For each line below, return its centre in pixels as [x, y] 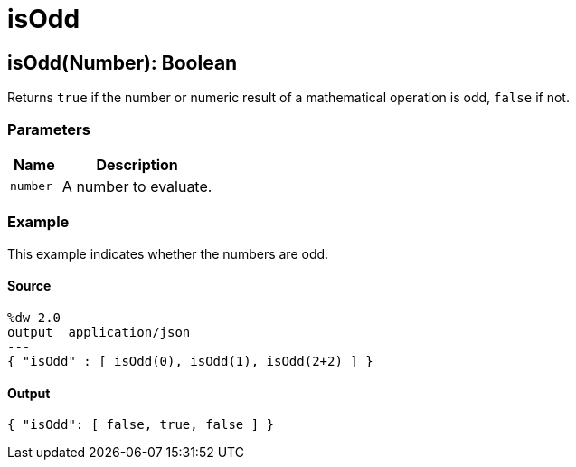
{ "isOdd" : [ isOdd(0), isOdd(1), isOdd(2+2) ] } [190, 361]
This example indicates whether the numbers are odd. [168, 253]
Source [29, 286]
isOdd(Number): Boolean [123, 62]
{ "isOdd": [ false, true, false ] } [141, 425]
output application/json [99, 332]
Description [137, 164]
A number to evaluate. [137, 186]
